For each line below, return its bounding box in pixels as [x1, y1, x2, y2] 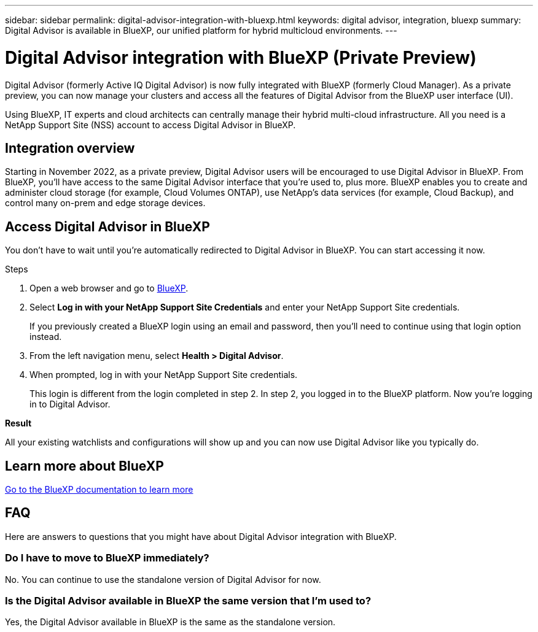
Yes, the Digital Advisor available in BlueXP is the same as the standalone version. [5, 617, 336, 628]
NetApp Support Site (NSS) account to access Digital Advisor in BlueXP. [5, 119, 296, 130]
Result [5, 418, 32, 429]
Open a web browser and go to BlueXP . [29, 283, 189, 294]
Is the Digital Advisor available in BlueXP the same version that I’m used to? [5, 595, 372, 607]
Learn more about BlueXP [5, 458, 164, 474]
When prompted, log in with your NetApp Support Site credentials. [29, 369, 298, 380]
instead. [29, 331, 62, 342]
